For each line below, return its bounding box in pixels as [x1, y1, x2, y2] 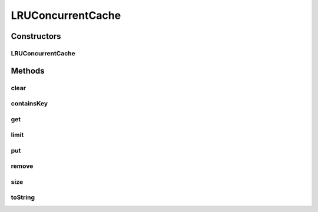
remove [11, 162, 34, 170]
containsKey [11, 100, 48, 108]
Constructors [11, 31, 61, 41]
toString [11, 193, 35, 201]
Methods [11, 65, 45, 76]
